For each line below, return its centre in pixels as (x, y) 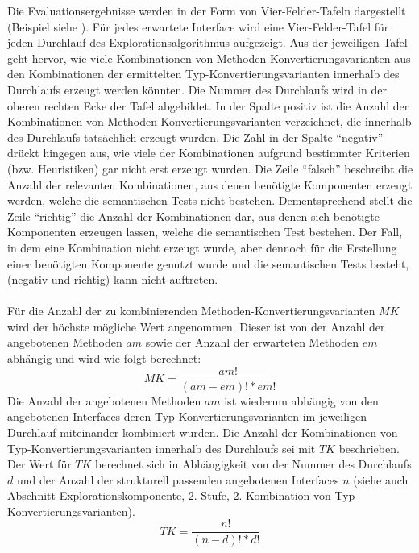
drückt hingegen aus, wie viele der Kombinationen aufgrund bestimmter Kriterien (209, 153)
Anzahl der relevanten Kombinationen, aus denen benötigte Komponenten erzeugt (210, 184)
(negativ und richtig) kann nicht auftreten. (113, 279)
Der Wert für (39, 464)
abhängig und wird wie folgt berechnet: (104, 358)
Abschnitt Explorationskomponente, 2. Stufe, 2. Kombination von (169, 495)
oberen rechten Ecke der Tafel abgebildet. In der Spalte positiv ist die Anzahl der (208, 105)
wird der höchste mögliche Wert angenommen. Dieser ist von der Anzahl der (196, 326)
